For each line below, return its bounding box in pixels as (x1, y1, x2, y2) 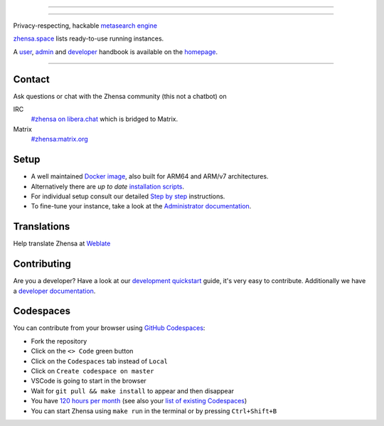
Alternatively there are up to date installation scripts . (31, 182, 185, 191)
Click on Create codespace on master (31, 367, 154, 375)
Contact (13, 73, 50, 85)
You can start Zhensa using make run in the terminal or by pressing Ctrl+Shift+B (31, 406, 277, 415)
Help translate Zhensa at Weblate (13, 239, 111, 248)
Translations (13, 220, 70, 233)
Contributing (13, 258, 71, 270)
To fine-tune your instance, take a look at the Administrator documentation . (31, 202, 252, 211)
